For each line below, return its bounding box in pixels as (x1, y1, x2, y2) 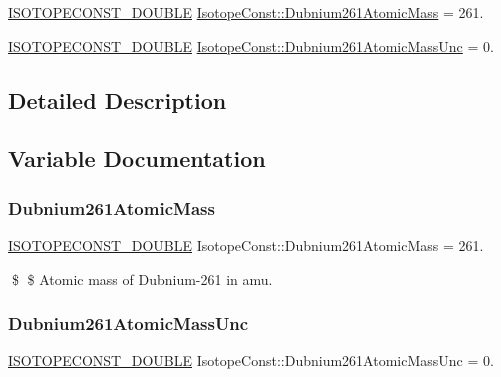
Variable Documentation (8, 143, 266, 174)
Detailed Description (8, 84, 227, 115)
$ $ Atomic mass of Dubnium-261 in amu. (11, 268, 273, 289)
